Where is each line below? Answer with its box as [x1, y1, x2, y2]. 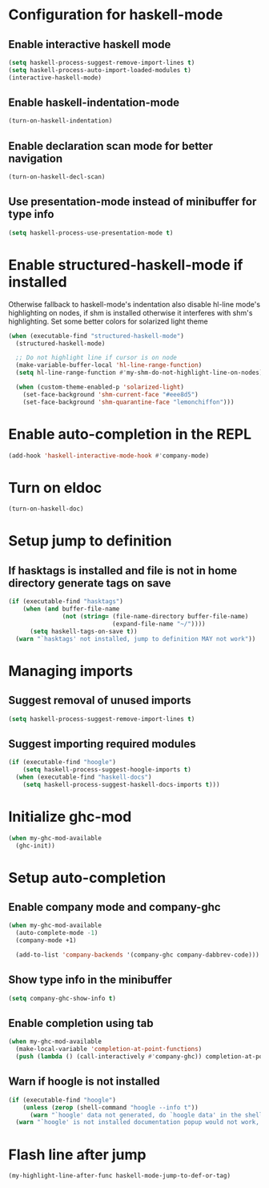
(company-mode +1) [15, 936, 78, 944]
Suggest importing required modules [8, 737, 196, 751]
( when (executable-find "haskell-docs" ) [15, 773, 152, 781]
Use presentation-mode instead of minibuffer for [8, 195, 257, 209]
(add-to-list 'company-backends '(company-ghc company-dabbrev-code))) [15, 951, 260, 959]
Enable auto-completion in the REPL [8, 425, 252, 443]
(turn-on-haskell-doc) [8, 505, 84, 513]
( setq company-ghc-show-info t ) [8, 994, 116, 1002]
